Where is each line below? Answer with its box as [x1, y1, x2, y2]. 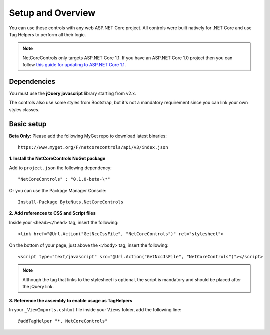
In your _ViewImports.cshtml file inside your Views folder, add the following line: [9, 306, 182, 312]
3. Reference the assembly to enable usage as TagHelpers [9, 297, 132, 303]
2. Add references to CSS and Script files [9, 210, 96, 216]
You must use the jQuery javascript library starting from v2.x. [9, 90, 137, 97]
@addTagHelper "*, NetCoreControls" [18, 318, 108, 324]
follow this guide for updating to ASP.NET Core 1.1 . [22, 62, 126, 68]
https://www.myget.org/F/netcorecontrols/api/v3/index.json [18, 145, 168, 150]
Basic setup [9, 120, 47, 128]
